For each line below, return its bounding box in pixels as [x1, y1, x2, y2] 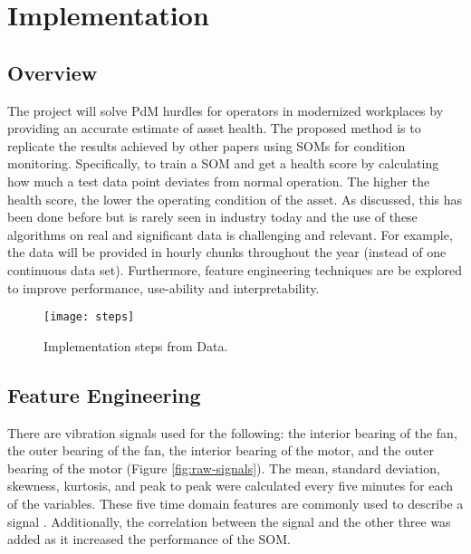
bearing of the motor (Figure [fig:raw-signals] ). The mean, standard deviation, [7, 458, 440, 477]
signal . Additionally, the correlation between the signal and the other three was [7, 511, 451, 530]
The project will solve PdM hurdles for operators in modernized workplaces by [7, 100, 444, 119]
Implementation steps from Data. [43, 336, 228, 355]
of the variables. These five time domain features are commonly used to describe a [7, 493, 464, 512]
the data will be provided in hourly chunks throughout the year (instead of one [7, 243, 447, 262]
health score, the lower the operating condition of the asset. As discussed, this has [7, 189, 463, 208]
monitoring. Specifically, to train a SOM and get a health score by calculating [7, 154, 439, 173]
